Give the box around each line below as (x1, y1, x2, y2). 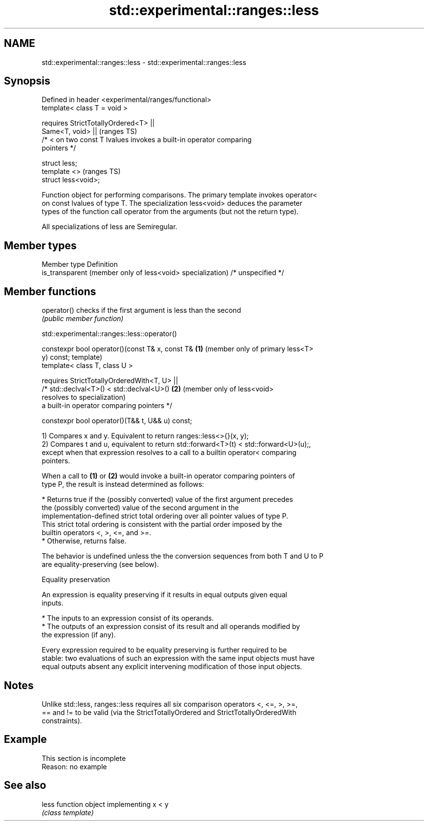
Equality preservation (42, 575, 110, 584)
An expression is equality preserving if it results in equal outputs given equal (42, 590, 287, 599)
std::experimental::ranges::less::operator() (42, 329, 177, 338)
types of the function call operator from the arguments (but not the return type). (42, 207, 299, 216)
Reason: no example (42, 762, 107, 771)
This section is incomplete (42, 754, 126, 762)
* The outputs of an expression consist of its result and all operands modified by (42, 622, 300, 631)
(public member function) (42, 314, 124, 323)
